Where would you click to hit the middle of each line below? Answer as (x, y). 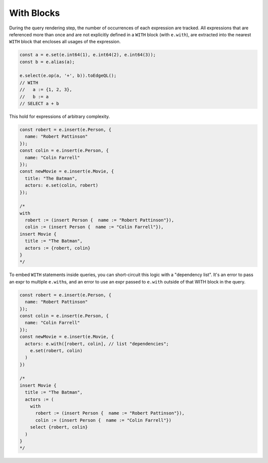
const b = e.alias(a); (47, 62)
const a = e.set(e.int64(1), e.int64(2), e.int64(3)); (88, 55)
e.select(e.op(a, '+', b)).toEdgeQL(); (68, 76)
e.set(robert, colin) (56, 350)
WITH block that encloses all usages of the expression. (65, 42)
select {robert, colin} (59, 427)
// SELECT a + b (39, 104)
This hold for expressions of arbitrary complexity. (60, 116)
